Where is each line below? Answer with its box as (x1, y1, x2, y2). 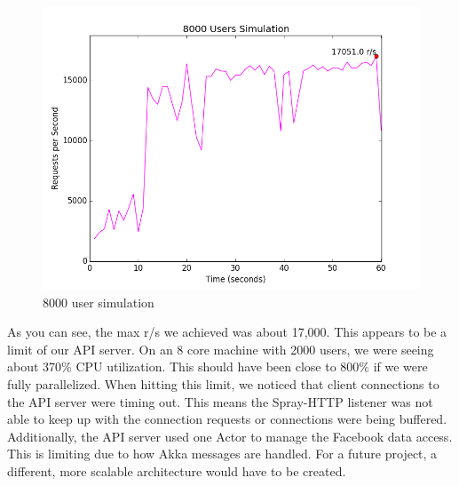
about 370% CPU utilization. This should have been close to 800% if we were (7, 357, 428, 376)
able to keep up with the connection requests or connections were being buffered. (7, 410, 447, 428)
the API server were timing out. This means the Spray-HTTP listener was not (7, 392, 433, 410)
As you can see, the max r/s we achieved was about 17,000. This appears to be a (7, 323, 447, 341)
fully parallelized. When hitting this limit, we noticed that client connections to (7, 374, 439, 393)
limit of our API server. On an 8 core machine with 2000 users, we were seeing (7, 339, 434, 358)
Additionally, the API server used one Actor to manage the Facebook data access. (7, 426, 453, 445)
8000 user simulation (43, 292, 154, 311)
